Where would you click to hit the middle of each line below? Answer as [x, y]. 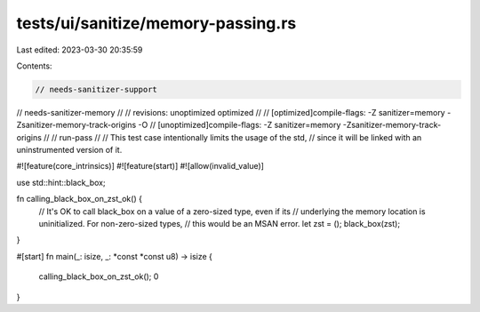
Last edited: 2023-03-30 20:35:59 [80, 50]
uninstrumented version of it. [69, 150]
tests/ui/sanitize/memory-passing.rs [156, 23]
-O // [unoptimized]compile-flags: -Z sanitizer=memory [240, 125]
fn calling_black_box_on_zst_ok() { [79, 199]
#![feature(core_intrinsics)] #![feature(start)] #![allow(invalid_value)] [140, 166]
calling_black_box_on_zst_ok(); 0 [99, 276]
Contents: [34, 66]
